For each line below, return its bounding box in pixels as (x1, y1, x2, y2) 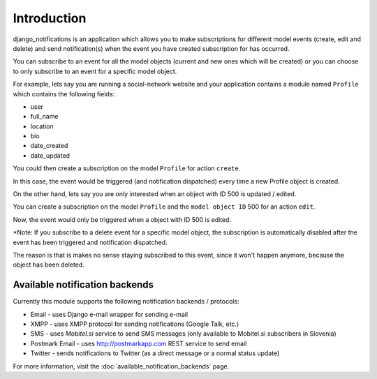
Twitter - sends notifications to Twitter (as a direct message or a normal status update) (30, 349, 280, 357)
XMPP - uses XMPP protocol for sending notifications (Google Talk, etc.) (30, 320, 239, 328)
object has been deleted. (13, 260, 85, 269)
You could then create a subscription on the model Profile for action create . (13, 164, 241, 172)
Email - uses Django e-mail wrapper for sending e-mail (30, 310, 188, 318)
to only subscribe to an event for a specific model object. (13, 67, 177, 75)
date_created (30, 142, 68, 150)
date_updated (30, 151, 70, 160)
